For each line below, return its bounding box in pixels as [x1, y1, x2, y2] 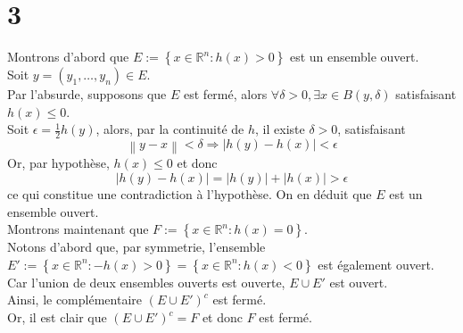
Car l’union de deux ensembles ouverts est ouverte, [7, 272, 285, 291]
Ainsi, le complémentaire [7, 290, 142, 309]
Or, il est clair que [7, 308, 107, 327]
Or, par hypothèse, [7, 154, 110, 172]
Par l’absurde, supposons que [7, 85, 167, 104]
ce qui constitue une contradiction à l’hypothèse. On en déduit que [7, 185, 372, 204]
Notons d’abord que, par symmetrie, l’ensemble [7, 237, 266, 256]
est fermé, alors [184, 85, 268, 104]
